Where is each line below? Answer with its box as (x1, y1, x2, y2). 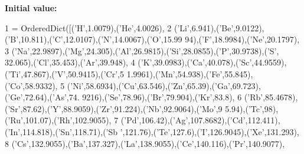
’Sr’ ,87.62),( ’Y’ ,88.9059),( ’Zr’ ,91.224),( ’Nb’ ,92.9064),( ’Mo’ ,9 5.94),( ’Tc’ (8, 102, 262, 114)
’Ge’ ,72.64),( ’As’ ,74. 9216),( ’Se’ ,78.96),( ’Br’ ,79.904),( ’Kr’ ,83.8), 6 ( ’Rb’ (8, 91, 263, 103)
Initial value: (5, 2, 57, 14)
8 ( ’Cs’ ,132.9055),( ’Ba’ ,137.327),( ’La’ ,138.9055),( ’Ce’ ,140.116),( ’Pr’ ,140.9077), (5, 137, 285, 149)
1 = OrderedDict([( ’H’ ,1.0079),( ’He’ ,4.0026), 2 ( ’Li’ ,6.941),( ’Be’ (5, 21, 234, 34)
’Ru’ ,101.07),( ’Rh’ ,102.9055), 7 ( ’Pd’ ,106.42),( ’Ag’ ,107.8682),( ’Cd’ (8, 114, 246, 126)
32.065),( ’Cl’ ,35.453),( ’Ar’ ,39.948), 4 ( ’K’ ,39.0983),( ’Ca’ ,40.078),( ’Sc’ (5, 56, 252, 68)
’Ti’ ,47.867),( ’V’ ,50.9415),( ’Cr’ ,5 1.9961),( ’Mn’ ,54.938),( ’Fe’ (8, 67, 223, 80)
